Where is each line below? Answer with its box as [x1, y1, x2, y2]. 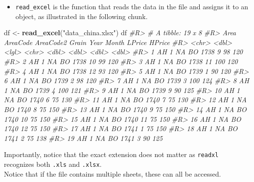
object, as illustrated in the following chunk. [15, 11, 148, 21]
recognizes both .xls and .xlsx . [4, 159, 102, 169]
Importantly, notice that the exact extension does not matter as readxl [4, 149, 219, 159]
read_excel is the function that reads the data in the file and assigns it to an [15, 1, 249, 11]
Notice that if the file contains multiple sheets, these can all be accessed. [4, 168, 221, 179]
